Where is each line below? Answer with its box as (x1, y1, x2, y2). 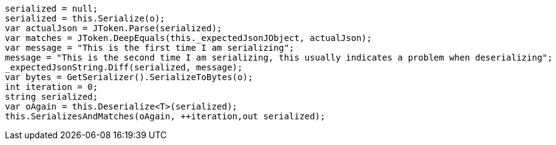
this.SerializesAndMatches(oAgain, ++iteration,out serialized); (5, 111, 326, 121)
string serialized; (5, 92, 98, 102)
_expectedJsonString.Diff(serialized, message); (5, 62, 243, 72)
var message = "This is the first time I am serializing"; (5, 43, 295, 53)
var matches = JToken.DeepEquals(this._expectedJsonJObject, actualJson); (5, 33, 372, 43)
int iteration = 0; (5, 82, 98, 92)
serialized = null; (5, 4, 98, 13)
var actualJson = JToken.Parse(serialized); (5, 23, 223, 33)
